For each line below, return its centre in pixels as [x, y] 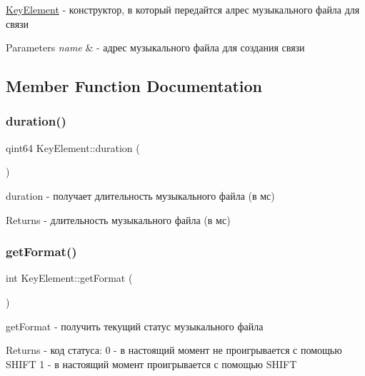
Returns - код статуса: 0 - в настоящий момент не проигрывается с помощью [174, 350]
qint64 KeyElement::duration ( [73, 147]
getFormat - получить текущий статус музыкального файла [135, 326]
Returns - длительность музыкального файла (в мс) [118, 219]
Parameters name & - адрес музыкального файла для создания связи [155, 47]
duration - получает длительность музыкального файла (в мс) [140, 195]
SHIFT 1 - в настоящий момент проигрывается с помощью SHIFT [151, 364]
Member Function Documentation [134, 86]
